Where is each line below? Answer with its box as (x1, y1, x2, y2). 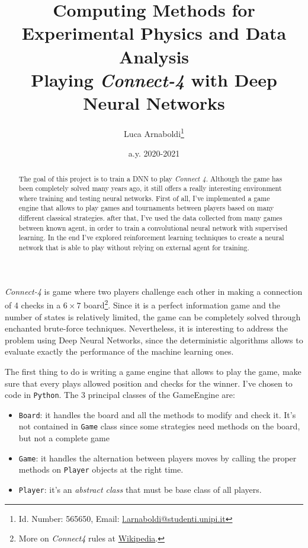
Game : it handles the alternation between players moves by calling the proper (18, 451, 297, 464)
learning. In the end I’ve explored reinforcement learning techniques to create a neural (18, 232, 284, 243)
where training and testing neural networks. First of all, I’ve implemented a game (18, 193, 270, 203)
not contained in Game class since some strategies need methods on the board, (18, 420, 300, 432)
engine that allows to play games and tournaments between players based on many (18, 203, 274, 213)
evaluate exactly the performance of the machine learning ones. (5, 345, 234, 358)
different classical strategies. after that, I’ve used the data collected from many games (18, 213, 283, 223)
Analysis (118, 44, 190, 68)
